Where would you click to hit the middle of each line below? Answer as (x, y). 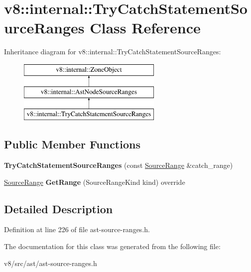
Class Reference (145, 28)
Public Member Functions (72, 144)
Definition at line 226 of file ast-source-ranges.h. (77, 229)
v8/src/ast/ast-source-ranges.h (51, 263)
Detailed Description (59, 208)
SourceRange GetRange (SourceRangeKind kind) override (95, 182)
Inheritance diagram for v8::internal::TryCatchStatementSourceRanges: (113, 52)
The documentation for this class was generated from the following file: (112, 246)
